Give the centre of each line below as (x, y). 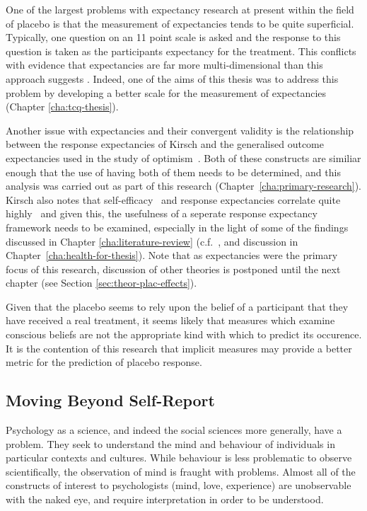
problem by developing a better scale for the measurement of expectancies (166, 92)
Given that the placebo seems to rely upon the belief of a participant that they (177, 306)
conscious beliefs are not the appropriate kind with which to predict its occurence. (184, 334)
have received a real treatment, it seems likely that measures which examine (170, 320)
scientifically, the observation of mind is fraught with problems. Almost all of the (181, 471)
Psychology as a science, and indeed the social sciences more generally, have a (174, 430)
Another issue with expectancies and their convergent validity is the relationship (180, 130)
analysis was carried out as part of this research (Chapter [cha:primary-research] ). (183, 186)
